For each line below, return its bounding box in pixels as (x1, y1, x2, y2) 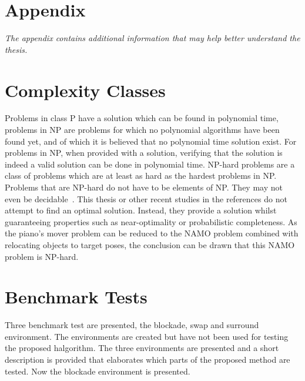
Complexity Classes (5, 78, 166, 102)
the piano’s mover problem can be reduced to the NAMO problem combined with (5, 227, 299, 239)
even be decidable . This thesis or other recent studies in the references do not (5, 192, 287, 205)
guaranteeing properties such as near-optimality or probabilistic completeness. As (5, 215, 297, 228)
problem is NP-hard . (5, 250, 79, 262)
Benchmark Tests (5, 285, 148, 309)
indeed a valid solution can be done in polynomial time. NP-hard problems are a (5, 158, 295, 170)
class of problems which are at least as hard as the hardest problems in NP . (5, 169, 277, 182)
